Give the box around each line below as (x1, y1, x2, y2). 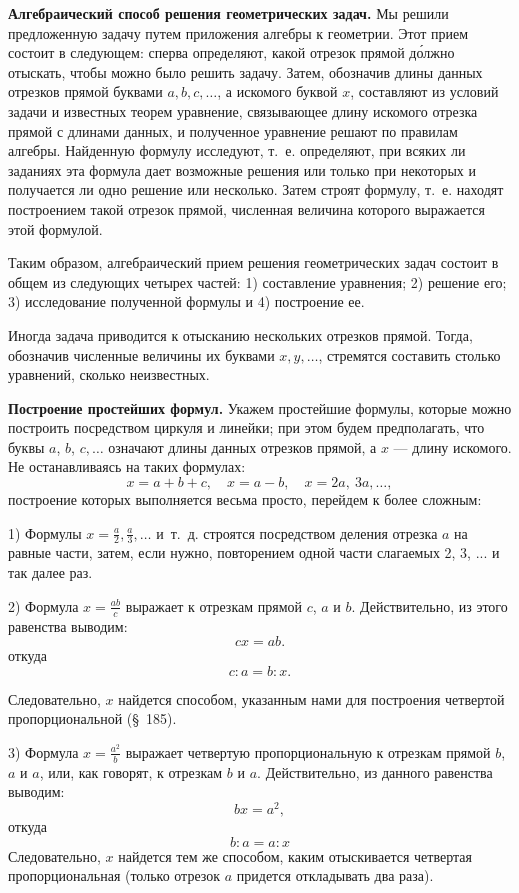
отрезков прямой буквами (8, 81, 163, 102)
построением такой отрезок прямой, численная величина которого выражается (8, 198, 485, 219)
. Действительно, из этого (351, 595, 508, 616)
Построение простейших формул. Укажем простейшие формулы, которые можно (8, 397, 512, 418)
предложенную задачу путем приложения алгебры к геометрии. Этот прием (8, 22, 469, 43)
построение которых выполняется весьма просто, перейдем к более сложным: (8, 489, 482, 510)
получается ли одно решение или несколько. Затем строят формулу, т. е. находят (8, 179, 504, 200)
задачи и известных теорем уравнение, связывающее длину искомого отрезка (8, 100, 478, 121)
